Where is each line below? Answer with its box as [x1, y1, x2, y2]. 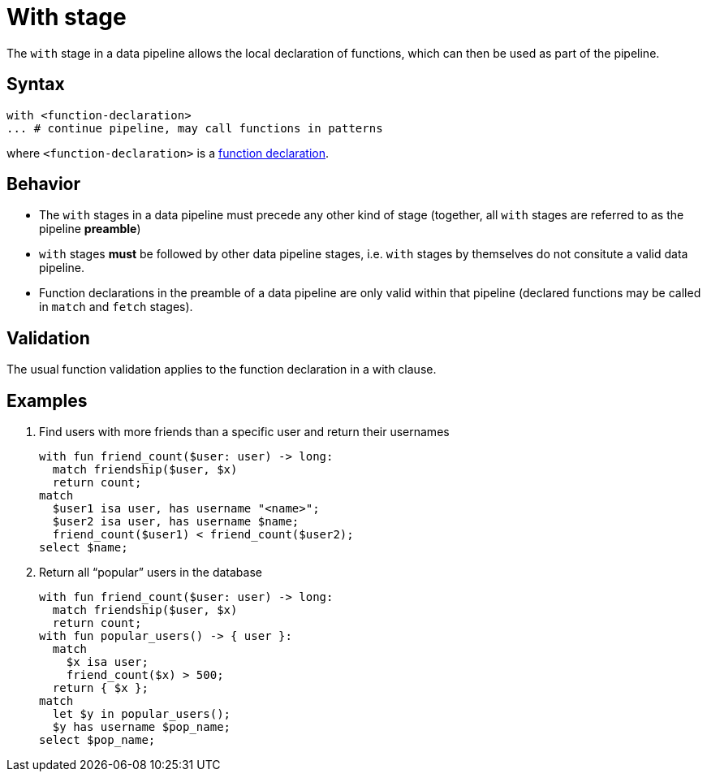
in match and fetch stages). [39, 300, 193, 314]
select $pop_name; [39, 733, 156, 747]
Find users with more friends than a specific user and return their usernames [39, 425, 450, 439]
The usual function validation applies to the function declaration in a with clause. [6, 362, 437, 377]
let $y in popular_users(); [52, 707, 231, 721]
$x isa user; [66, 655, 149, 669]
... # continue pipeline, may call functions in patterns [6, 121, 383, 135]
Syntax [6, 74, 65, 95]
